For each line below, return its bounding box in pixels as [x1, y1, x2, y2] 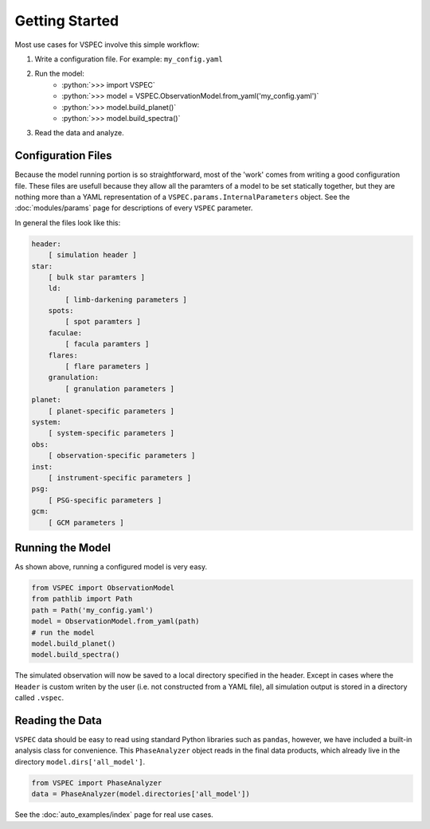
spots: [48, 307, 74, 315]
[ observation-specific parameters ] [48, 451, 196, 460]
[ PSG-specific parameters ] [48, 495, 162, 505]
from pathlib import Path [31, 594, 133, 604]
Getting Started [14, 12, 119, 29]
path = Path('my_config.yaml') [31, 605, 154, 615]
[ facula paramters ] [64, 339, 150, 349]
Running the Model [14, 541, 111, 554]
